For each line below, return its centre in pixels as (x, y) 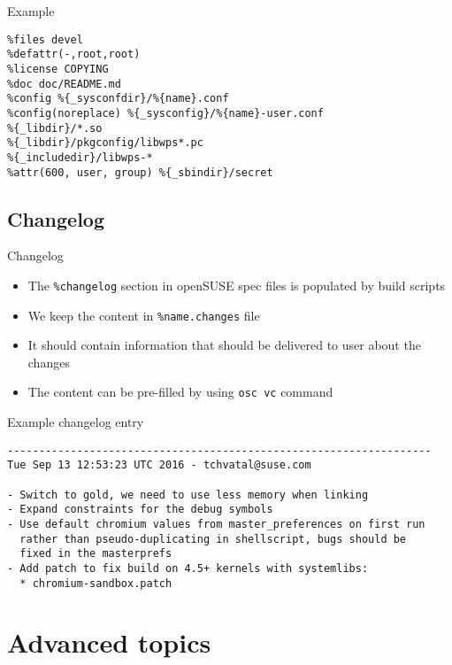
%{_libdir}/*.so (55, 128)
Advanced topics (109, 642)
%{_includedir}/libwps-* (80, 157)
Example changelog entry (76, 422)
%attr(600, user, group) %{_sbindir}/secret (140, 172)
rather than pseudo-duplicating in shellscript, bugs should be (213, 539)
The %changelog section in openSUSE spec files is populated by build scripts (237, 285)
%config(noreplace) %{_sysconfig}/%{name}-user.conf (165, 113)
